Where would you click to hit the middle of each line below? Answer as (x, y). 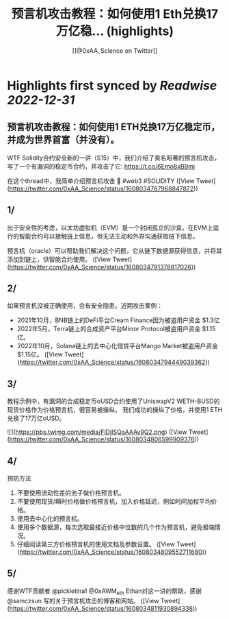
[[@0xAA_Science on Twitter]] (115, 50)
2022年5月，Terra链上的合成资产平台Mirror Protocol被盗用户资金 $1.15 (116, 329)
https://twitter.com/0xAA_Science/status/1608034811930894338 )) (103, 608)
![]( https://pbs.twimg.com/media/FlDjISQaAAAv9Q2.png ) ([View (97, 432)
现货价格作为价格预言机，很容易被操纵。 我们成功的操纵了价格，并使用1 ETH (115, 410)
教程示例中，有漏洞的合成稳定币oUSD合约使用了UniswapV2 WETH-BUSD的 (113, 401)
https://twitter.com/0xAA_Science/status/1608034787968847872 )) (104, 189)
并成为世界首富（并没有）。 (63, 140)
